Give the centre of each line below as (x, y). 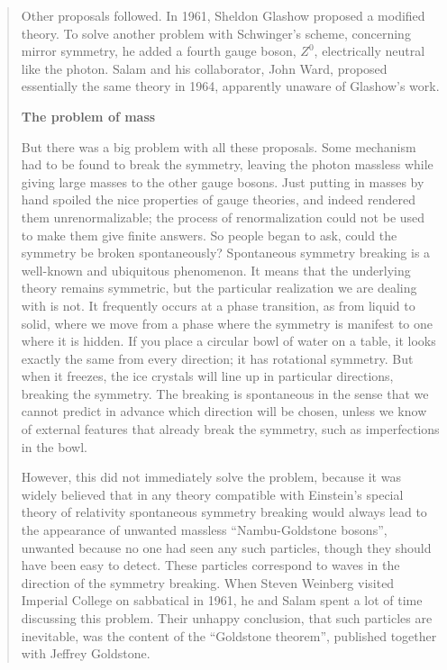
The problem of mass (88, 116)
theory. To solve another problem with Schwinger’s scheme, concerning (216, 33)
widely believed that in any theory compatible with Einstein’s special (212, 494)
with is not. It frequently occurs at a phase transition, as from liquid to (218, 305)
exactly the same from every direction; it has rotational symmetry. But (217, 358)
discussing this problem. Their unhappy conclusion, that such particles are (227, 618)
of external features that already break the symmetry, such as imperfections (230, 429)
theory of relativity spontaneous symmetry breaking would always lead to (224, 512)
